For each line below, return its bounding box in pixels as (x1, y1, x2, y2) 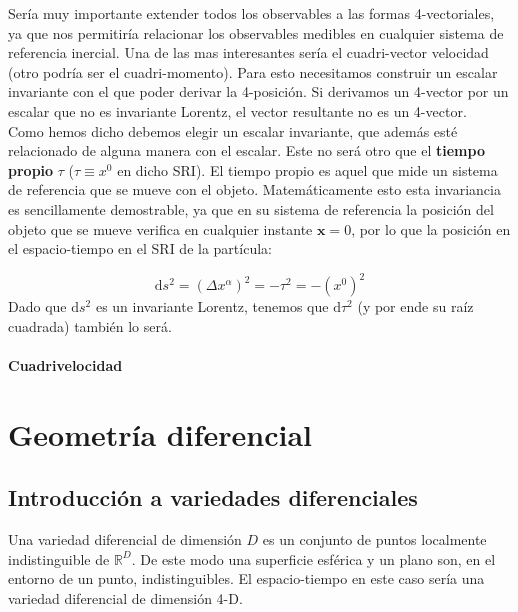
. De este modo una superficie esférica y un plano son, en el (131, 548, 496, 569)
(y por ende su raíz (357, 296, 474, 317)
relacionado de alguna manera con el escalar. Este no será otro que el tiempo (8, 140, 485, 161)
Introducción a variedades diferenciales (8, 482, 418, 513)
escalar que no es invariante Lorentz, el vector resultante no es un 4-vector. (8, 100, 467, 121)
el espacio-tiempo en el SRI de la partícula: (8, 238, 272, 259)
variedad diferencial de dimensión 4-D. (8, 587, 243, 608)
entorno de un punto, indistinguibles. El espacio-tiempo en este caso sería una (8, 568, 485, 589)
